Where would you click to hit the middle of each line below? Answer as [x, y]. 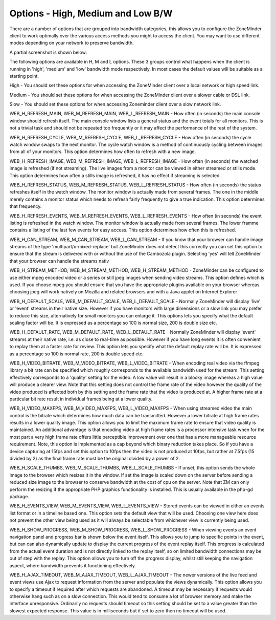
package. [19, 496]
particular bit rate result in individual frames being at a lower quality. [81, 399]
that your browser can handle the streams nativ [59, 261]
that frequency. [26, 206]
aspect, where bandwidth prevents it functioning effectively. [73, 565]
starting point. [24, 76]
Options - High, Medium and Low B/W [91, 13]
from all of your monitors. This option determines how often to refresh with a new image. [103, 152]
